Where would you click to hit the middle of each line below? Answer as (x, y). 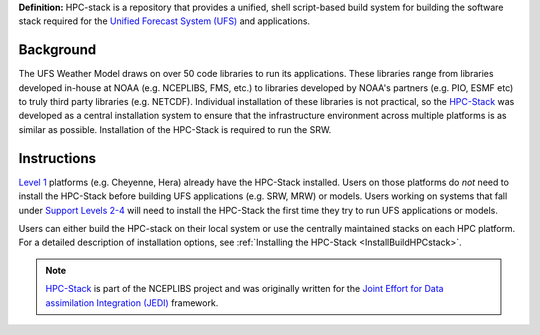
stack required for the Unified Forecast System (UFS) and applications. (164, 21)
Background (57, 50)
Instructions (57, 158)
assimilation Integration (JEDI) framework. (132, 302)
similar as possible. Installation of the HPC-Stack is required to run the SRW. (175, 129)
